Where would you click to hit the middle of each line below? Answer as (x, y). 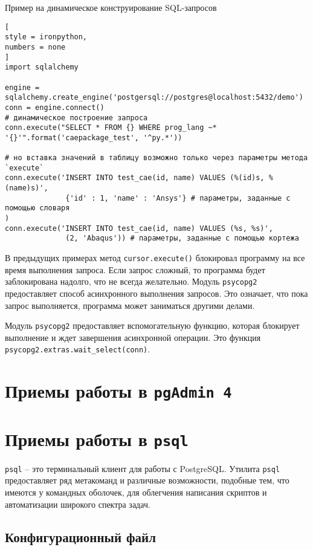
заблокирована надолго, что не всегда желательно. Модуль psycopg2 (131, 281)
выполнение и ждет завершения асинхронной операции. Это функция (133, 337)
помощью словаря (37, 208)
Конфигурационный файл (80, 536)
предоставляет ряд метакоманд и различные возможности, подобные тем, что (147, 480)
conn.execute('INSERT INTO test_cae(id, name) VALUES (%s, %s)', (139, 228)
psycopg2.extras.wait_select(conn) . (78, 349)
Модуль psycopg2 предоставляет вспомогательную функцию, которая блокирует (152, 325)
